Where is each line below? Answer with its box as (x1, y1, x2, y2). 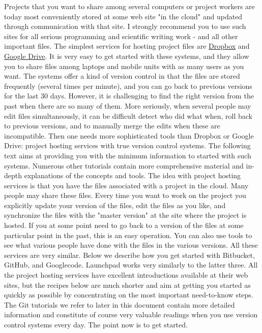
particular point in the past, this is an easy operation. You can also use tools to (4, 229, 252, 240)
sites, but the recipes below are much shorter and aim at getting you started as (4, 279, 251, 290)
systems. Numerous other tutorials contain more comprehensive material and (4, 160, 244, 171)
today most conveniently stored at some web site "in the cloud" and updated (4, 11, 243, 21)
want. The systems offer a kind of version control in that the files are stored (4, 71, 240, 81)
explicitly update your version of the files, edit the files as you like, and (4, 199, 226, 210)
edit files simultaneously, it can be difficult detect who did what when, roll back (4, 110, 252, 121)
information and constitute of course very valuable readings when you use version (4, 309, 258, 320)
